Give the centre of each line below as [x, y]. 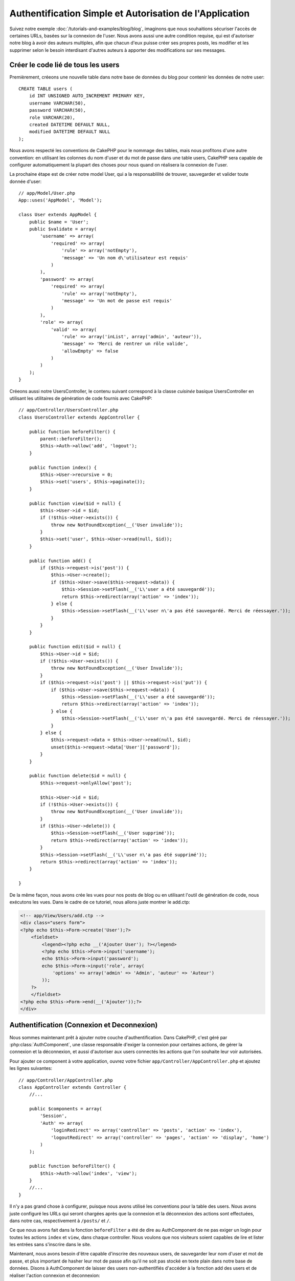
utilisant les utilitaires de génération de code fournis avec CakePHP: [81, 398]
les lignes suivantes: [31, 1068]
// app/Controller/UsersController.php [69, 410]
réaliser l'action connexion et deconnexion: [55, 1275]
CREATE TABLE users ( [46, 89]
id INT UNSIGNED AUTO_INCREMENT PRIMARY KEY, [87, 96]
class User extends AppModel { [58, 215]
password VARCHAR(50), [58, 110]
